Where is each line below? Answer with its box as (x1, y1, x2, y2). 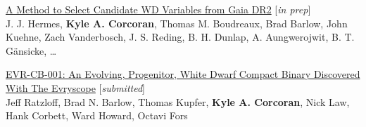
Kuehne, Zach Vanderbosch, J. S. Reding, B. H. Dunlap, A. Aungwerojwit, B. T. (6, 29, 355, 44)
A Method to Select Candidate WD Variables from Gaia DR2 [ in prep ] (6, 2, 311, 16)
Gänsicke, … (6, 43, 57, 58)
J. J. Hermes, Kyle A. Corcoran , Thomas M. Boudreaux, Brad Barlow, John (6, 15, 348, 30)
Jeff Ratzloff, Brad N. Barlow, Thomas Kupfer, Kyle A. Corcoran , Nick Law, (6, 94, 350, 109)
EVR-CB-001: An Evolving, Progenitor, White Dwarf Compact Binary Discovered (6, 67, 360, 81)
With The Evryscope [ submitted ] (6, 80, 145, 95)
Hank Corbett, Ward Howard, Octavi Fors (6, 108, 188, 123)
